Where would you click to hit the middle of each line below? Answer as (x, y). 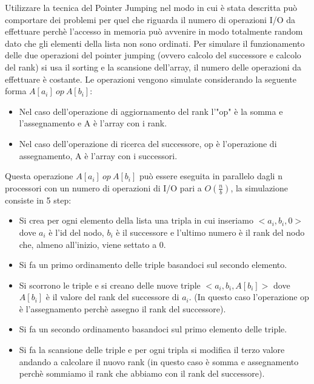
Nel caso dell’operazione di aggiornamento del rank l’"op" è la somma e (151, 111)
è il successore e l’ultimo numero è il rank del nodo (210, 232)
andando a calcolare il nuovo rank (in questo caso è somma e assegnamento (159, 361)
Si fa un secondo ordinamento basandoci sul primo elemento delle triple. (153, 329)
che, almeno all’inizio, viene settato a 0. (92, 244)
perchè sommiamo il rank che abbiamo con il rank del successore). (142, 373)
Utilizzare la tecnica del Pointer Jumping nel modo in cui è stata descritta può (151, 7)
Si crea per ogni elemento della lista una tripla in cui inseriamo (136, 220)
